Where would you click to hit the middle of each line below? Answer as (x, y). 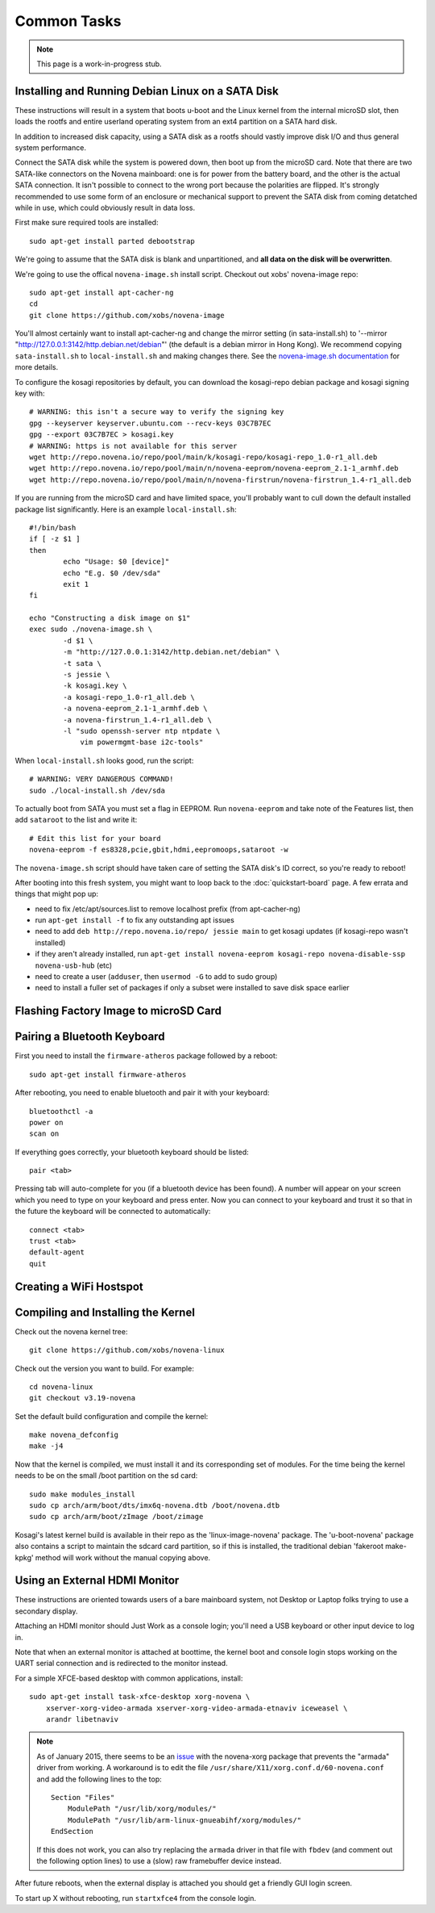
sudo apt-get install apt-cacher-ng (101, 292)
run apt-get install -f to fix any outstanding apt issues (135, 920)
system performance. (50, 148)
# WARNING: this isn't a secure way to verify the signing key (157, 412)
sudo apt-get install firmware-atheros (108, 1074)
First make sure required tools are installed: (87, 223)
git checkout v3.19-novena (83, 1398)
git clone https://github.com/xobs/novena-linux (127, 1350)
